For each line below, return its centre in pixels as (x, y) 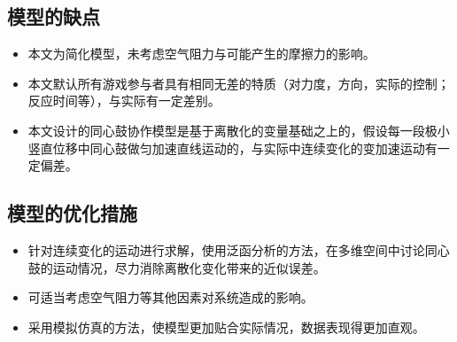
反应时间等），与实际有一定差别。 (124, 101)
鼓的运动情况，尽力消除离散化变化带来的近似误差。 (177, 267)
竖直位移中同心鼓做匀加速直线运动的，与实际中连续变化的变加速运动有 (232, 148)
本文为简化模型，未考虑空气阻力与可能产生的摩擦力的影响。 (201, 54)
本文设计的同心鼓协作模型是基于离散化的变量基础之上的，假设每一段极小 (239, 130)
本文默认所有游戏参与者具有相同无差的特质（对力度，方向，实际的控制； (239, 83)
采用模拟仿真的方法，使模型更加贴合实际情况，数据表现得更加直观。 (226, 326)
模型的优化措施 (72, 213)
